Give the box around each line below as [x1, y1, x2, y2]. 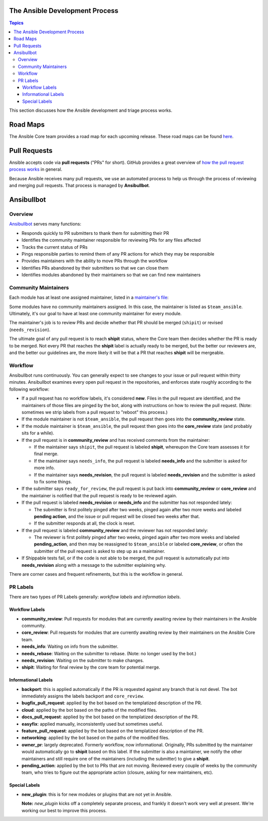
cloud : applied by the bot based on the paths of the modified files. [21, 707, 157, 713]
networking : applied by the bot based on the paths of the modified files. [21, 735, 170, 741]
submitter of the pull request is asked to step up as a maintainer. [34, 548, 166, 554]
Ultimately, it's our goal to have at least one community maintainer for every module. [9, 311, 182, 316]
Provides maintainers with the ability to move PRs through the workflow [21, 258, 168, 264]
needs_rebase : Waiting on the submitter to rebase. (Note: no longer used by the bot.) [21, 650, 197, 656]
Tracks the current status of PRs [21, 244, 88, 250]
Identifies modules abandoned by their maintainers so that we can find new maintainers [21, 272, 201, 278]
